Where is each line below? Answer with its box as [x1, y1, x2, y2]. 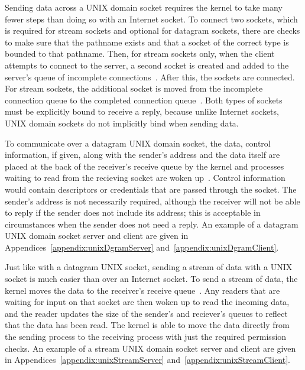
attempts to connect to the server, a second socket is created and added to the [5, 59, 289, 71]
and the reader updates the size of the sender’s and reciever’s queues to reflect [5, 307, 288, 319]
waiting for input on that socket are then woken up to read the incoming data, [5, 296, 290, 308]
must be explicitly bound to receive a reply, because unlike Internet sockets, [5, 105, 279, 118]
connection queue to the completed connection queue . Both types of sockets [5, 93, 283, 106]
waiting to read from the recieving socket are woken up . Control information [5, 171, 285, 184]
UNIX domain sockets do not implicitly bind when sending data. [5, 116, 239, 129]
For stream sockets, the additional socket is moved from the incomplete [5, 82, 263, 95]
